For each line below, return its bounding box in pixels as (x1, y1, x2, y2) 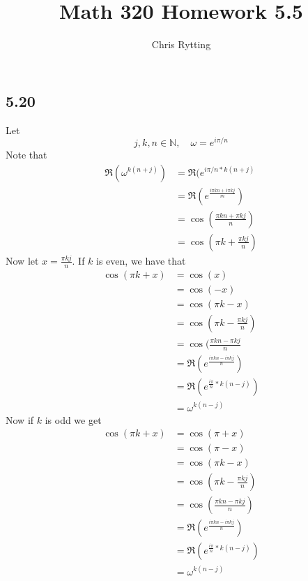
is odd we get (45, 412, 102, 427)
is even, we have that (96, 253, 186, 267)
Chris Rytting (151, 37, 211, 52)
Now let (6, 253, 39, 267)
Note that (6, 147, 47, 162)
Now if (6, 412, 34, 427)
